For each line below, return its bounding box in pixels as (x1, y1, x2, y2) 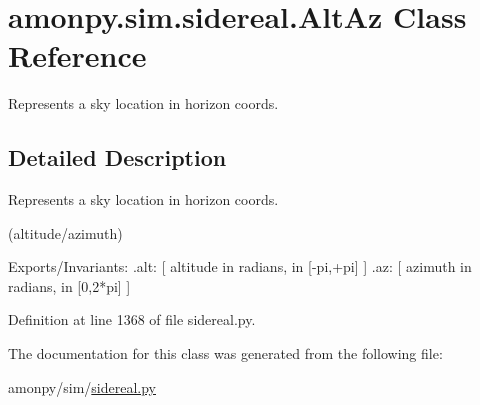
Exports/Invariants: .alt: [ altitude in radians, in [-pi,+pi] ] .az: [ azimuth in (8, 256, 472, 277)
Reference (8, 35, 147, 76)
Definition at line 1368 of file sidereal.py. (8, 309, 256, 330)
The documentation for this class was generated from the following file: (8, 343, 443, 364)
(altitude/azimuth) (8, 222, 123, 243)
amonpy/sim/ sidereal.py (8, 376, 156, 397)
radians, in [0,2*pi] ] (8, 275, 131, 296)
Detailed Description (8, 142, 227, 173)
